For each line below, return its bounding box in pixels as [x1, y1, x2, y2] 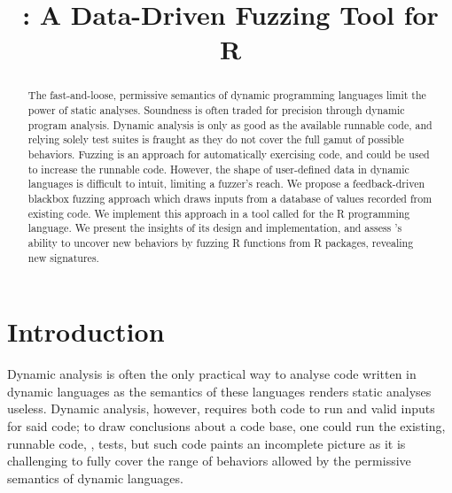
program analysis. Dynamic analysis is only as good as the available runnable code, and [27, 117, 433, 132]
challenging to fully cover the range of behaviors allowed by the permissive [7, 451, 411, 470]
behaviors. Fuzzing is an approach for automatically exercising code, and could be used [27, 146, 430, 161]
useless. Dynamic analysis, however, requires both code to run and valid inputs [7, 399, 435, 418]
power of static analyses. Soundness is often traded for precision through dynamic [27, 103, 405, 118]
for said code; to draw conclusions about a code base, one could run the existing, [7, 416, 446, 435]
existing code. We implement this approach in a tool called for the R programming [27, 205, 410, 220]
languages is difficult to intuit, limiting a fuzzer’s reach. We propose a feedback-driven [27, 176, 425, 191]
